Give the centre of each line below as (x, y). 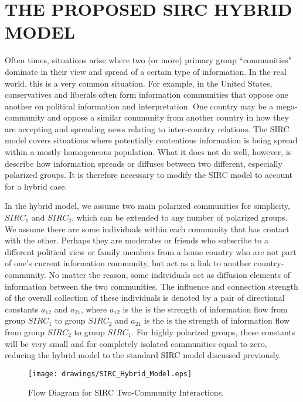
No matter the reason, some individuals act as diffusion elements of (170, 274)
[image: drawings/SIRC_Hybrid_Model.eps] (110, 374)
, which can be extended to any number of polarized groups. (180, 217)
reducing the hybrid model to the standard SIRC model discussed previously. (143, 355)
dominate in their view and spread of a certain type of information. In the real (146, 71)
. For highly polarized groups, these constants (213, 331)
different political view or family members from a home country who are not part (151, 251)
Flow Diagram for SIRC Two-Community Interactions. (126, 392)
